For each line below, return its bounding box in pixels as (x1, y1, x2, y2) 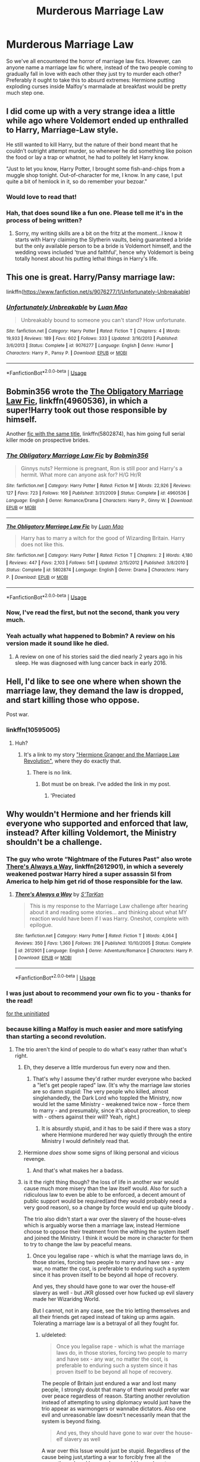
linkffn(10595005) (6, 726, 61, 734)
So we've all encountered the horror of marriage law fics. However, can (6, 57, 182, 64)
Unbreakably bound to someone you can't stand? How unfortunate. (20, 317, 186, 324)
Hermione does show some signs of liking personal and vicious (23, 1149, 179, 1156)
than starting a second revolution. (6, 1032, 107, 1040)
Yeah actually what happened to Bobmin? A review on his (6, 632, 176, 640)
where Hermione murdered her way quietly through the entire (41, 1131, 192, 1138)
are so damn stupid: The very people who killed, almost (32, 1088, 168, 1095)
